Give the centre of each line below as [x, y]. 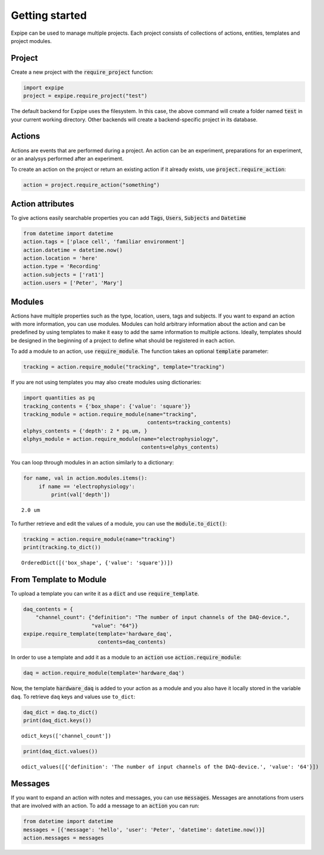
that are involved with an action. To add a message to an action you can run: [105, 806]
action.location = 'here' [61, 258]
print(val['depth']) [81, 495]
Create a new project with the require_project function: [82, 72]
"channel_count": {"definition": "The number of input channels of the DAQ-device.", [163, 618]
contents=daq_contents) [132, 642]
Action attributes [43, 204]
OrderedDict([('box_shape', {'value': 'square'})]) [97, 562]
